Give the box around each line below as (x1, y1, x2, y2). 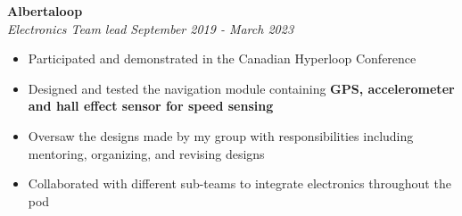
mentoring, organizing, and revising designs (28, 144, 265, 162)
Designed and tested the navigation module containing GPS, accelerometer (28, 79, 455, 97)
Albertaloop (7, 2, 83, 20)
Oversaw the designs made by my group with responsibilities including (28, 126, 414, 145)
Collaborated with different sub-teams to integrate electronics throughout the (28, 174, 451, 193)
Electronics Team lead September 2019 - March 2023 (7, 19, 294, 37)
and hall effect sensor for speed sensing (28, 96, 274, 115)
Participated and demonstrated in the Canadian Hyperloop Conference (28, 49, 417, 68)
